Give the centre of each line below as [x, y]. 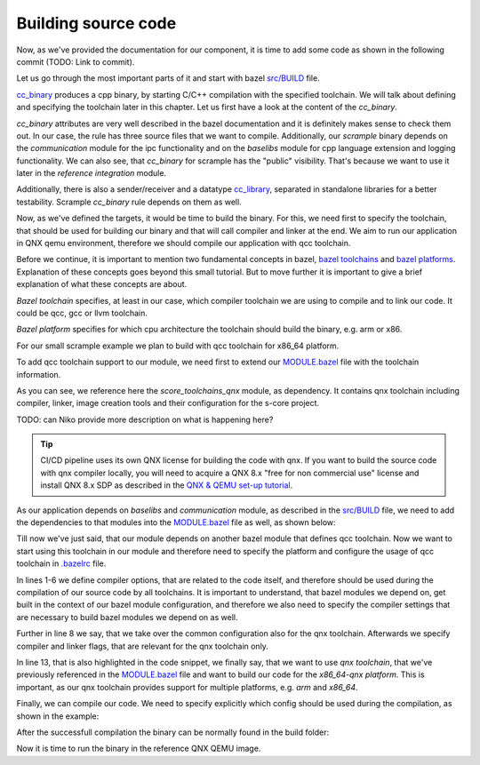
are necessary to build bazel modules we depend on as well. [127, 617]
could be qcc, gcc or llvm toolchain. [82, 313]
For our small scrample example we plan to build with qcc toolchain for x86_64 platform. [178, 346]
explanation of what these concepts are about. [102, 284]
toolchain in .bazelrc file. [61, 563]
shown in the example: [58, 716]
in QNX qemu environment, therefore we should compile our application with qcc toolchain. [184, 243]
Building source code [96, 23]
